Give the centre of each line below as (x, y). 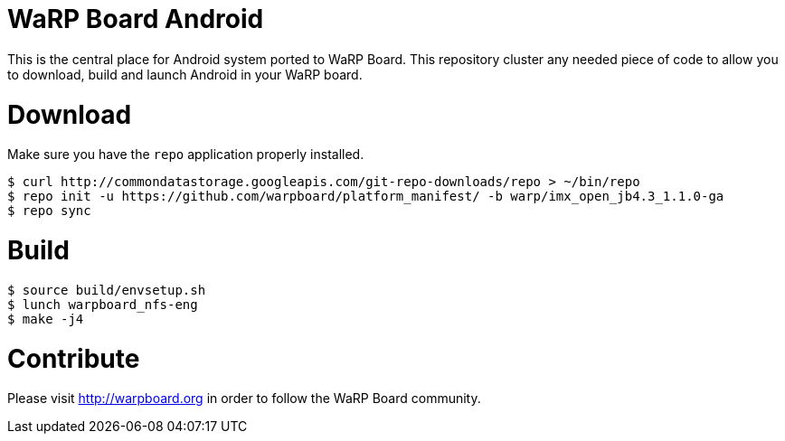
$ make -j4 (46, 319)
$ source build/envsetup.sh (107, 290)
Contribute (74, 358)
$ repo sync (49, 211)
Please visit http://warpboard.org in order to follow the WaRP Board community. (244, 399)
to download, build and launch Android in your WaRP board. (185, 74)
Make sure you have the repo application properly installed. (186, 155)
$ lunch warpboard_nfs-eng (103, 304)
